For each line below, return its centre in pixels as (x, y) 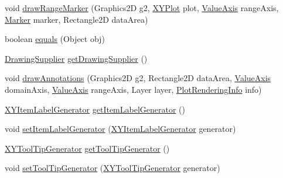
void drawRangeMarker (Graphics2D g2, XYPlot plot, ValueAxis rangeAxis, (142, 8)
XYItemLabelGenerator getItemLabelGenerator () (95, 109)
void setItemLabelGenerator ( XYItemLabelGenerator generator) (120, 129)
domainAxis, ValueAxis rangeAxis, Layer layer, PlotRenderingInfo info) (133, 89)
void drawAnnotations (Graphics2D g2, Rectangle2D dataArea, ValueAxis (138, 78)
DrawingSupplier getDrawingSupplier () (76, 58)
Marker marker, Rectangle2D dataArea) (76, 19)
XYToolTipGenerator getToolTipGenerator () (87, 148)
